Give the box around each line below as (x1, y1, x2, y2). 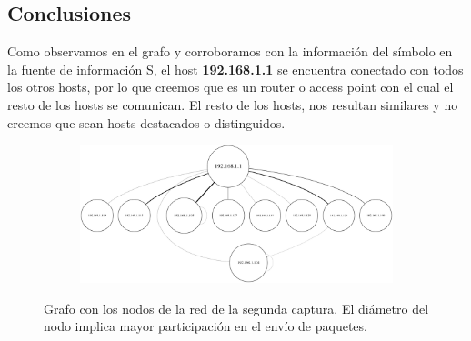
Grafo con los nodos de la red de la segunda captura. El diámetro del (44, 298, 429, 317)
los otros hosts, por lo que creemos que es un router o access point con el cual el (7, 77, 454, 96)
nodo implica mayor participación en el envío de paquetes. (44, 316, 367, 336)
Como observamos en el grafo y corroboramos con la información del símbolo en (7, 42, 453, 61)
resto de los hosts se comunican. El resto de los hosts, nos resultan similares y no (7, 95, 458, 114)
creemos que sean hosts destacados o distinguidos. (7, 113, 286, 132)
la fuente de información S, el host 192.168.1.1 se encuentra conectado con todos (7, 59, 464, 78)
